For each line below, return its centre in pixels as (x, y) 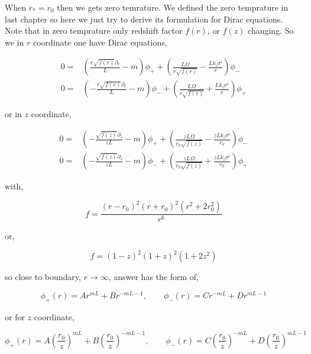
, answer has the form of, (153, 277)
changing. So (271, 30)
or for (15, 316)
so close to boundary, (43, 277)
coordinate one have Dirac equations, (100, 42)
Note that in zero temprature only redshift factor (94, 30)
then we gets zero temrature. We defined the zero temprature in (173, 7)
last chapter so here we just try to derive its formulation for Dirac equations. (144, 19)
